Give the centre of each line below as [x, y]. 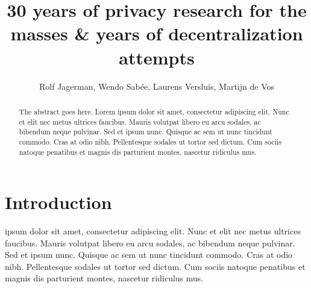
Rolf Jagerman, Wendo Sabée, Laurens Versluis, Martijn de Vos [157, 86]
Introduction [58, 202]
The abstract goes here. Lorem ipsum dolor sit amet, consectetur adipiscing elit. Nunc [154, 111]
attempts [157, 57]
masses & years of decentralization [157, 33]
